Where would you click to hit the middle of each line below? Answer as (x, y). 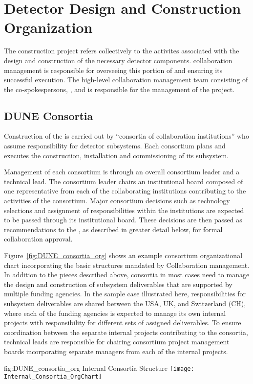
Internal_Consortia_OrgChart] (53, 377)
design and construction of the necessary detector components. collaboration (118, 60)
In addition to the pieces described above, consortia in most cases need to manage (127, 275)
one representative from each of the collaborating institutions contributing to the (125, 191)
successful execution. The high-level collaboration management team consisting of (126, 80)
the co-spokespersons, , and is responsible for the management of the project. (119, 89)
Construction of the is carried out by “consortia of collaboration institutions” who (126, 136)
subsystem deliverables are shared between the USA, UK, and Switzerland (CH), (125, 303)
